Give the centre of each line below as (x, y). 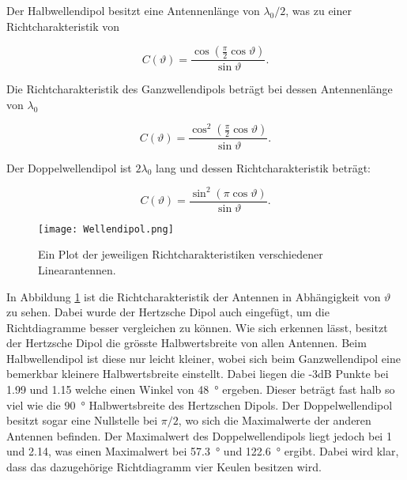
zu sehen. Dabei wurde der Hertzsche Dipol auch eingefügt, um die (168, 312)
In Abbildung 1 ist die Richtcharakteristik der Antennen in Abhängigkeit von (194, 296)
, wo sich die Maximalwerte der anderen (275, 420)
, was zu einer (319, 10)
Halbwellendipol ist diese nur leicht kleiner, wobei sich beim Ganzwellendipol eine (203, 358)
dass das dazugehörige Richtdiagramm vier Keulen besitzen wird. (164, 467)
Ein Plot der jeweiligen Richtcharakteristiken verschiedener (181, 254)
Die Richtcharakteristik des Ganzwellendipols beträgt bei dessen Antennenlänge (200, 89)
